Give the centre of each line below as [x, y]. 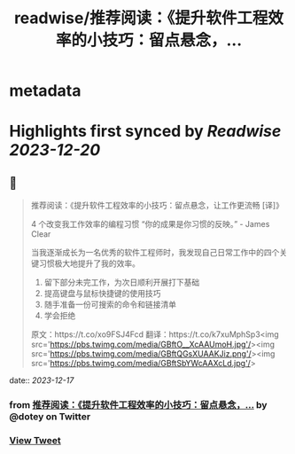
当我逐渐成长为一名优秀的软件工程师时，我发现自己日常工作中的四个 [155, 253]
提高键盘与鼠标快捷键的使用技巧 [102, 294]
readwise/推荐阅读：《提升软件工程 [141, 18]
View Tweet [35, 441]
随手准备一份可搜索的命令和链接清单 [110, 305]
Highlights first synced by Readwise [145, 132]
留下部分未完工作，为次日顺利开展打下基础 [122, 282]
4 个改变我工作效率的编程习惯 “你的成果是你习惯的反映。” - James [150, 224]
